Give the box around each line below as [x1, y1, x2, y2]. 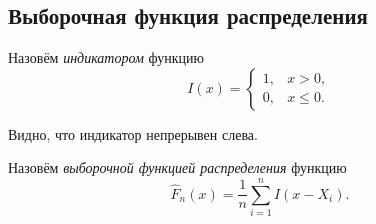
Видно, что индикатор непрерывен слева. [8, 123, 258, 144]
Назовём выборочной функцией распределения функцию [8, 157, 347, 178]
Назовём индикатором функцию [8, 47, 204, 68]
